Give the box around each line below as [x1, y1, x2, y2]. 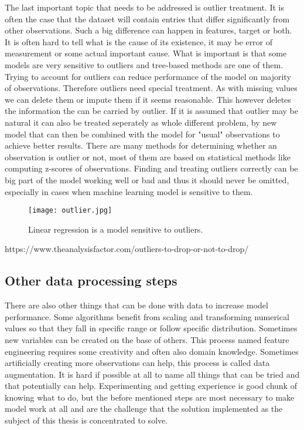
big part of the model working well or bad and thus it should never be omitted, [5, 173, 289, 186]
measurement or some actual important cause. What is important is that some [5, 47, 287, 59]
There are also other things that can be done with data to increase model [5, 299, 268, 311]
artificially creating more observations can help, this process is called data [5, 357, 270, 369]
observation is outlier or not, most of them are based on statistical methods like [5, 150, 291, 163]
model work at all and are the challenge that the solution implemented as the [5, 402, 283, 415]
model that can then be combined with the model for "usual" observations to [5, 127, 280, 140]
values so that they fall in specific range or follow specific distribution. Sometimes [5, 322, 298, 334]
